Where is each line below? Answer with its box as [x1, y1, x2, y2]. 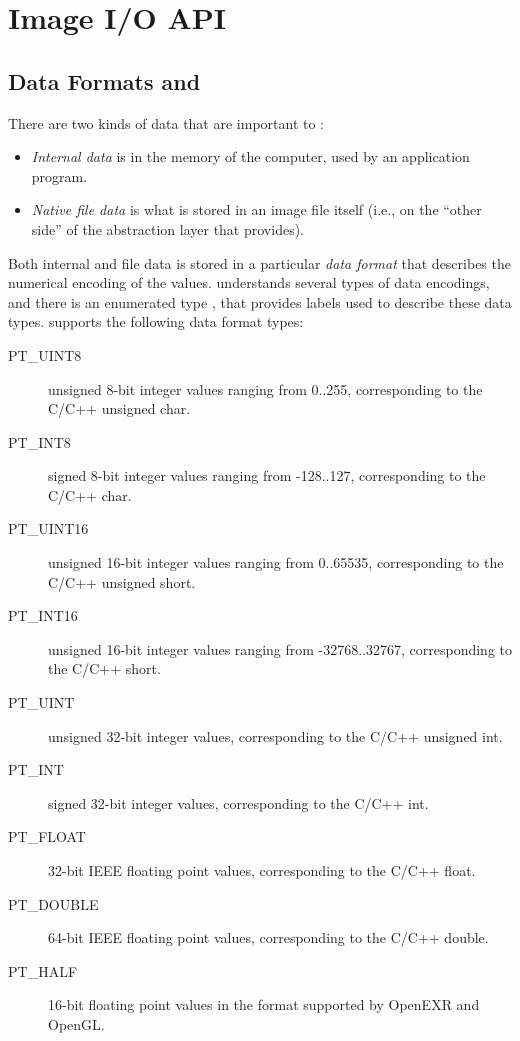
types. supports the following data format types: [8, 311, 304, 332]
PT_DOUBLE [8, 893, 99, 914]
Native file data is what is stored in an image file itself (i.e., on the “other [31, 199, 482, 220]
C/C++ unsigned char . [48, 398, 191, 419]
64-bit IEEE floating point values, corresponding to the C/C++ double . [48, 927, 489, 948]
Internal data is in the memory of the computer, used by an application [31, 146, 470, 167]
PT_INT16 [8, 605, 78, 626]
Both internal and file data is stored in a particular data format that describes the [8, 252, 511, 273]
